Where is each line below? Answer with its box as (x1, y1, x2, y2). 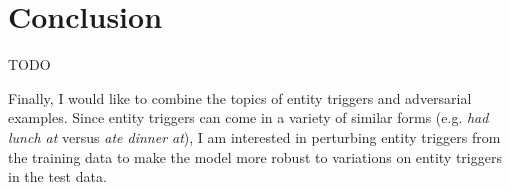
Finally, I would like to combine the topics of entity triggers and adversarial (8, 87, 472, 108)
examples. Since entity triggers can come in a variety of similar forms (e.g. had (8, 107, 489, 128)
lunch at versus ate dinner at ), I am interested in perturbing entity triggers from (8, 126, 501, 147)
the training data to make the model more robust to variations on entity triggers (8, 146, 502, 167)
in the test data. (8, 166, 107, 187)
